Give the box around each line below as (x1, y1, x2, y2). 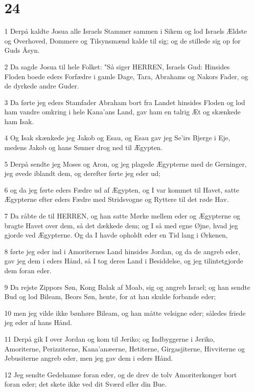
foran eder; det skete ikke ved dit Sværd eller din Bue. (4, 379, 167, 389)
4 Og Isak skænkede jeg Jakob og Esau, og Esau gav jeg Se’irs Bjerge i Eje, (4, 132, 231, 143)
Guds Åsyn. (4, 45, 40, 55)
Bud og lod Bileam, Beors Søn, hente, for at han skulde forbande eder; (4, 291, 216, 302)
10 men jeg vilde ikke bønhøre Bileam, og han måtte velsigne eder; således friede (4, 307, 246, 318)
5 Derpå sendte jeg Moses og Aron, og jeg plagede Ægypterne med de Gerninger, (4, 158, 247, 169)
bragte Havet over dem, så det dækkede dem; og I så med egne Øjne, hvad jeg (4, 220, 238, 230)
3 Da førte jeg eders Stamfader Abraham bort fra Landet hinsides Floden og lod (4, 97, 245, 107)
